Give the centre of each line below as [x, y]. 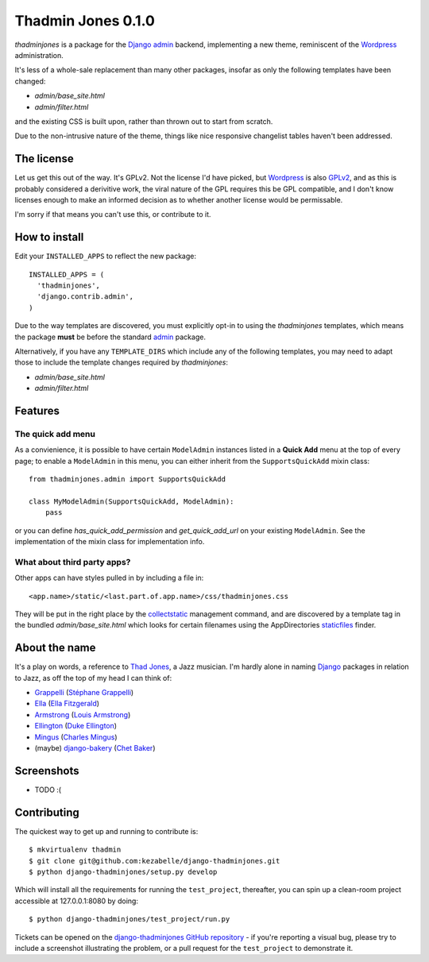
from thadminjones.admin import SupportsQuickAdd [128, 479]
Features [37, 410]
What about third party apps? [73, 562]
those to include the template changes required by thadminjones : [121, 362]
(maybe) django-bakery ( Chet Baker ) [95, 748]
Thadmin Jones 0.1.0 [85, 21]
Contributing [47, 812]
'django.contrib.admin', [85, 297]
